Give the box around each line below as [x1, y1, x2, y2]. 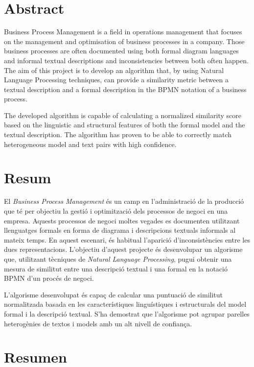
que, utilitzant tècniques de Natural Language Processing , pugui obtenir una [4, 253, 232, 264]
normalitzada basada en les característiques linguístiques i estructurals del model [4, 299, 247, 309]
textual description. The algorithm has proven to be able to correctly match [4, 129, 232, 140]
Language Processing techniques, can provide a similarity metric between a [4, 74, 229, 85]
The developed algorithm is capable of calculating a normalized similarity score [4, 110, 241, 120]
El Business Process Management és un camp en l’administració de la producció [4, 196, 244, 206]
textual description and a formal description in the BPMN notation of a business [4, 84, 247, 94]
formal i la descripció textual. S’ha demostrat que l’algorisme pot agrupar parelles [4, 308, 250, 318]
